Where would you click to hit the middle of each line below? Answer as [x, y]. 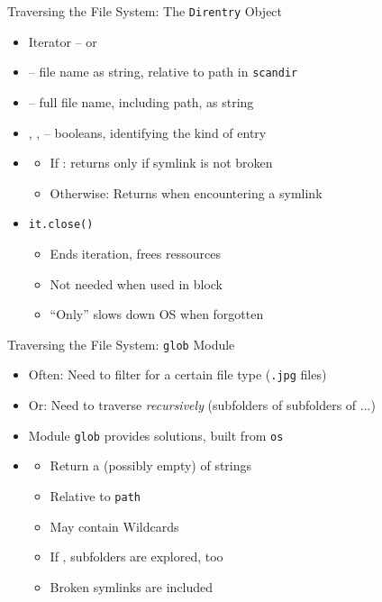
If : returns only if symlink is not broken [161, 163]
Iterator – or [63, 41]
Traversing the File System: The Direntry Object [145, 11]
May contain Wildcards [114, 526]
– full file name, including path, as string [141, 101]
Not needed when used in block [136, 283]
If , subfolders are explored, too [136, 556]
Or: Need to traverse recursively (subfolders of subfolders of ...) [202, 405]
